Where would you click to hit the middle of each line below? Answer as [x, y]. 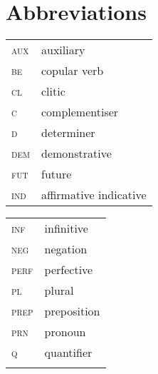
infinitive [66, 228]
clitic [53, 91]
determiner [68, 133]
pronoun [65, 332]
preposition [72, 311]
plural [59, 290]
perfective [69, 270]
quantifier [68, 353]
